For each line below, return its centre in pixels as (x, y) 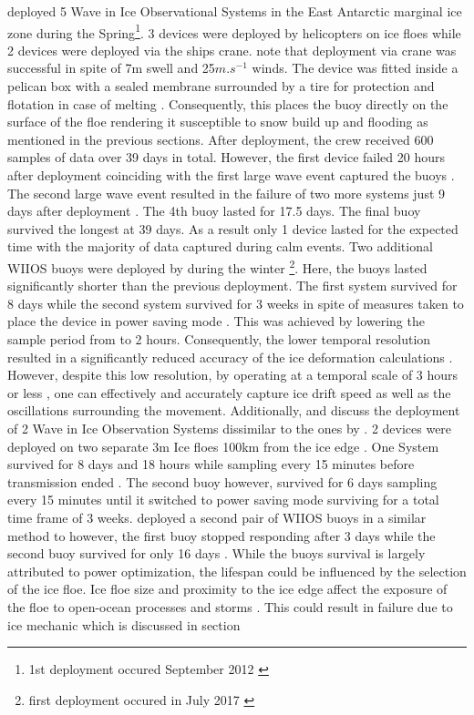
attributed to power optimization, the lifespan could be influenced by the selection (237, 571)
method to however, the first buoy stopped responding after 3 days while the (222, 535)
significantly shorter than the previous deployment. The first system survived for (232, 286)
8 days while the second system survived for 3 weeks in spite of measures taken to (236, 303)
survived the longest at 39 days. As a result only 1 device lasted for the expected (233, 228)
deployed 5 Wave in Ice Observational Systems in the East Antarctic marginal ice (235, 11)
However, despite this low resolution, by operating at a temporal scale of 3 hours (233, 375)
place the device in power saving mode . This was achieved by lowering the (216, 321)
